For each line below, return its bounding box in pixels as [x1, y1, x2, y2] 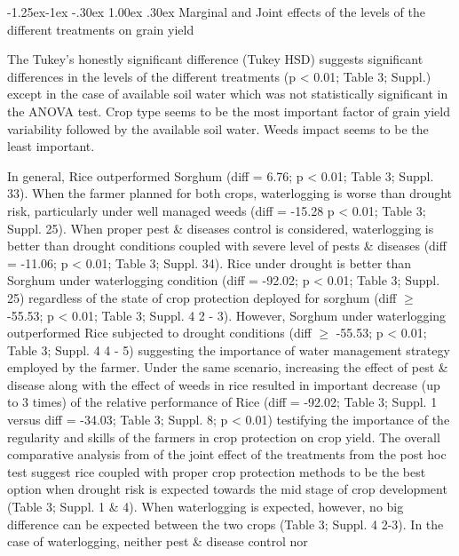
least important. [7, 137, 95, 155]
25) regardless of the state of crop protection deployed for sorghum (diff [7, 288, 397, 306]
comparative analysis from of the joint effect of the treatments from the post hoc [7, 445, 447, 464]
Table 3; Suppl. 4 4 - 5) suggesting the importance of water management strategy [7, 340, 450, 359]
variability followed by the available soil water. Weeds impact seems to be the [7, 119, 429, 138]
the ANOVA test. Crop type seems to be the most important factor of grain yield [7, 101, 450, 120]
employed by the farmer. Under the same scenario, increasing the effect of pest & [7, 358, 448, 377]
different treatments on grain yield [7, 20, 194, 38]
